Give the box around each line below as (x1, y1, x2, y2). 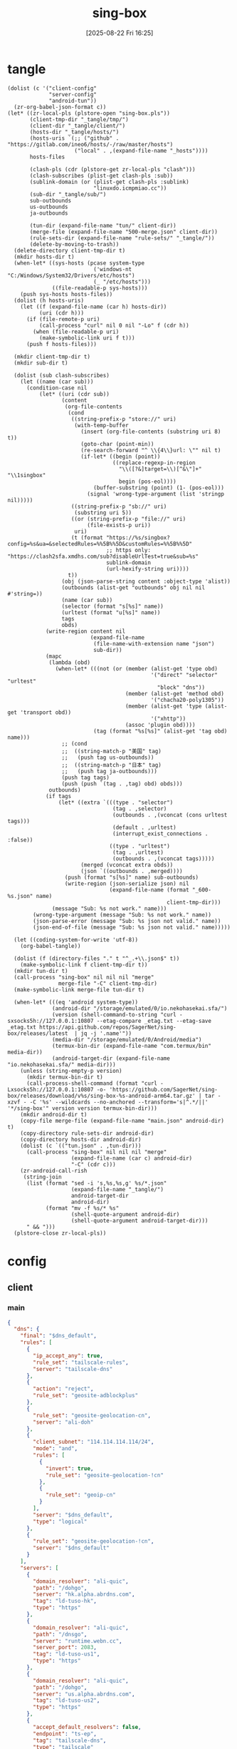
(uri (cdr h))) (38, 309, 84, 317)
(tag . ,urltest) (112, 849, 164, 856)
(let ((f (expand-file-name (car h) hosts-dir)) (20, 303, 167, 310)
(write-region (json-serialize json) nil (64, 879, 190, 887)
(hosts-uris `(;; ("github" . (29, 134, 120, 142)
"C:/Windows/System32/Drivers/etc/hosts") (7, 272, 135, 279)
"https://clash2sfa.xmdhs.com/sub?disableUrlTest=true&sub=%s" (7, 553, 199, 560)
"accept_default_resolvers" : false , (33, 1723, 142, 1730)
